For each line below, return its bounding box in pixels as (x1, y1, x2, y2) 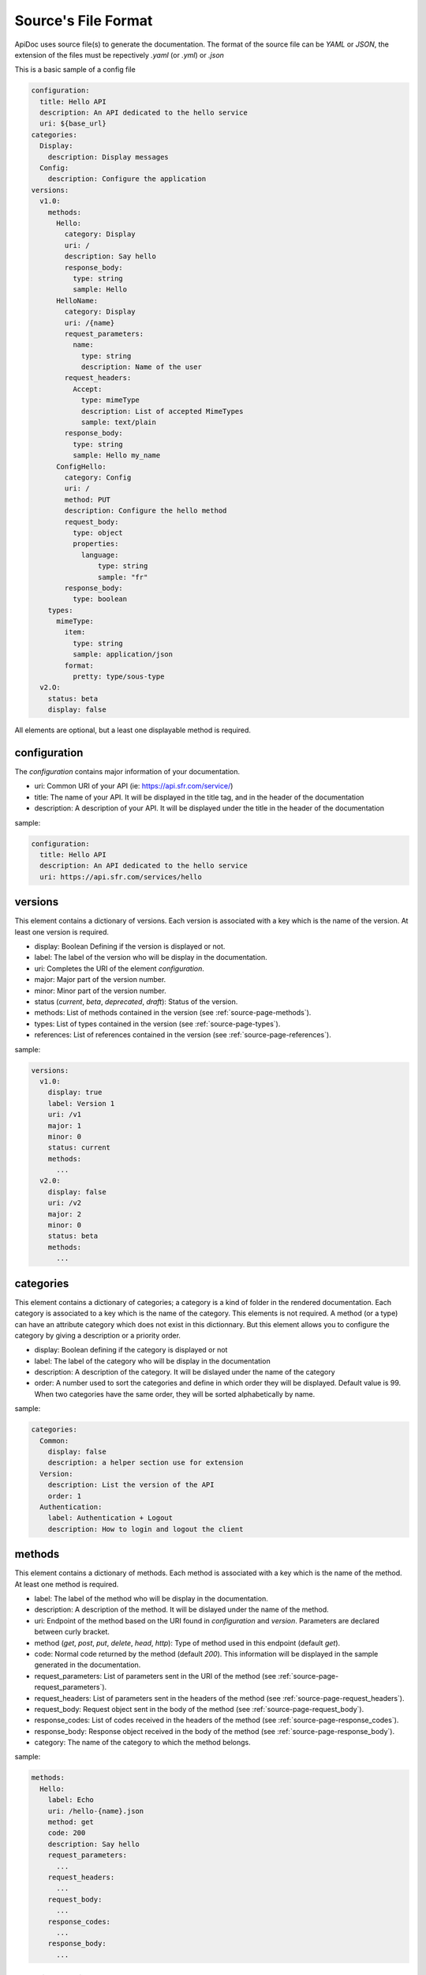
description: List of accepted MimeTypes (80, 407, 244, 416)
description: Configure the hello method (64, 506, 227, 515)
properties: (72, 540, 119, 548)
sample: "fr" (97, 573, 148, 581)
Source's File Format (14, 12, 153, 29)
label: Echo (47, 1796, 95, 1804)
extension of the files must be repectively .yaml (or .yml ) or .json (14, 50, 225, 59)
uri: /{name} (64, 318, 115, 327)
